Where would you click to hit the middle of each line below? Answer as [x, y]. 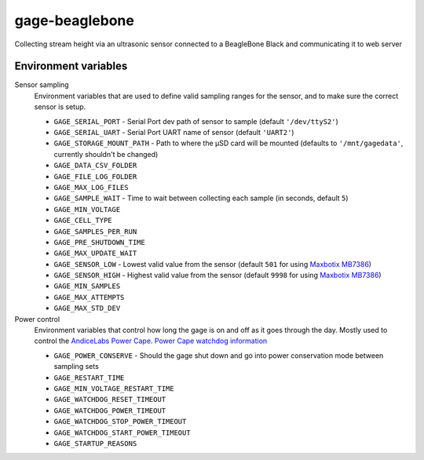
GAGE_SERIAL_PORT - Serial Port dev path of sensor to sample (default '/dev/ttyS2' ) [196, 121]
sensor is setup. [60, 107]
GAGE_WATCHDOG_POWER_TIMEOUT [110, 411]
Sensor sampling [42, 85]
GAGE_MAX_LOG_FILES [91, 187]
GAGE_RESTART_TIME [89, 378]
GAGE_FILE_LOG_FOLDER [95, 176]
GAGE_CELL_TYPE [83, 221]
